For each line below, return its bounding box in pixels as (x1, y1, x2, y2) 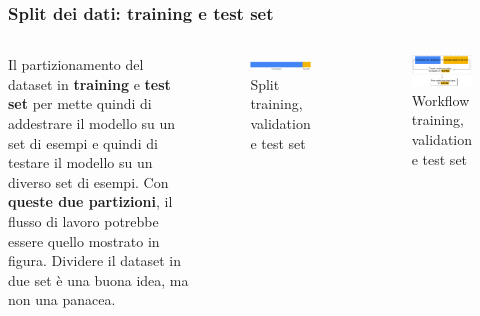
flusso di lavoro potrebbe (8, 210, 159, 231)
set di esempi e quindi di (8, 132, 158, 153)
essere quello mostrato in (8, 230, 160, 251)
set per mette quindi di (8, 93, 152, 114)
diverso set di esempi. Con (8, 171, 169, 192)
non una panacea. (8, 289, 116, 310)
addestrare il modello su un (8, 113, 176, 133)
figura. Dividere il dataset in (8, 250, 182, 271)
